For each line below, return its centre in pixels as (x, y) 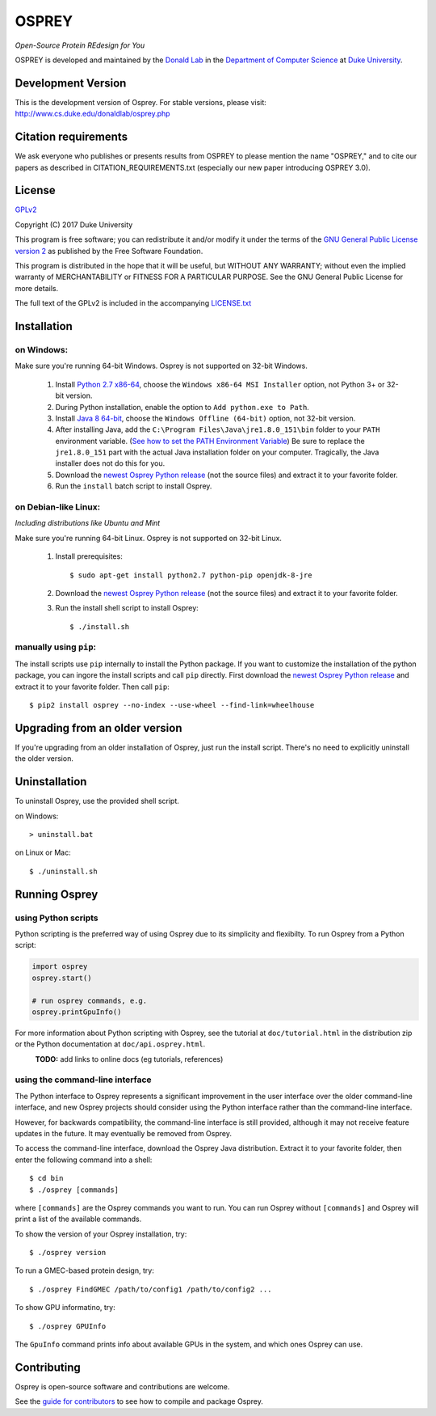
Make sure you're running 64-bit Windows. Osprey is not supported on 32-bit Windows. (161, 366)
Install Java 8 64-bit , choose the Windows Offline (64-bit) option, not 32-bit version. (205, 418)
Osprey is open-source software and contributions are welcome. (122, 1386)
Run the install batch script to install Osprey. (134, 486)
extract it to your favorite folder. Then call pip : (92, 687)
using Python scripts (57, 918)
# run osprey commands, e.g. (90, 1000)
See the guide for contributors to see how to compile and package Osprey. (139, 1401)
